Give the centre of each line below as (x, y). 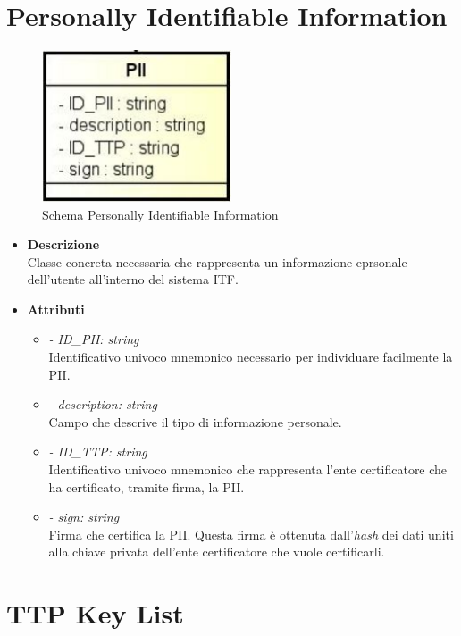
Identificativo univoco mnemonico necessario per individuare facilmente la (251, 357)
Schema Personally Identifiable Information (160, 214)
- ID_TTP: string (98, 452)
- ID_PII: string (94, 339)
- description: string (103, 404)
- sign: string (84, 517)
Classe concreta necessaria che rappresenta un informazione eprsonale (217, 261)
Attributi (56, 309)
